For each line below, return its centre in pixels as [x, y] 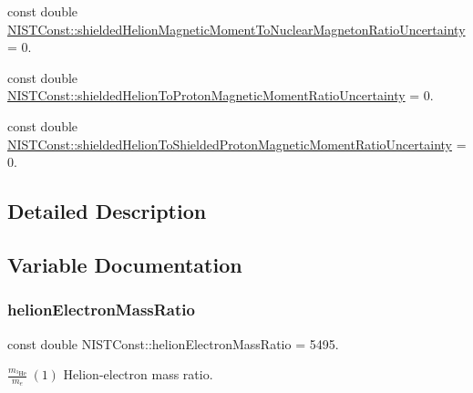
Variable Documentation [125, 264]
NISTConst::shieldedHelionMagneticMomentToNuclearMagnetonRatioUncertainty [236, 29]
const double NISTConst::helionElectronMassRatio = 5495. [173, 343]
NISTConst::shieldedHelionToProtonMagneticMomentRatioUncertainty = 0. [221, 95]
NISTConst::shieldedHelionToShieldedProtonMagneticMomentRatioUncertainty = [237, 144]
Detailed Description [107, 211]
